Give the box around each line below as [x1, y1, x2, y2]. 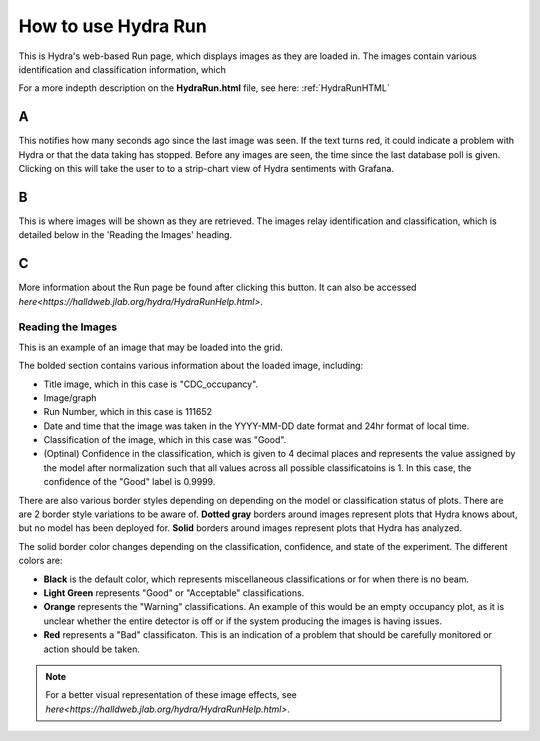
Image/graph [43, 391, 97, 404]
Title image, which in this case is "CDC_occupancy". [43, 378, 259, 390]
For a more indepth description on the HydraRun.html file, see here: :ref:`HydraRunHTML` [18, 82, 390, 94]
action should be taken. [43, 643, 140, 655]
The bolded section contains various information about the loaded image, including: [18, 360, 364, 372]
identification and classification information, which [18, 63, 227, 75]
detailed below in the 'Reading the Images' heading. [18, 229, 233, 241]
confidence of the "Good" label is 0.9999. [43, 476, 216, 488]
